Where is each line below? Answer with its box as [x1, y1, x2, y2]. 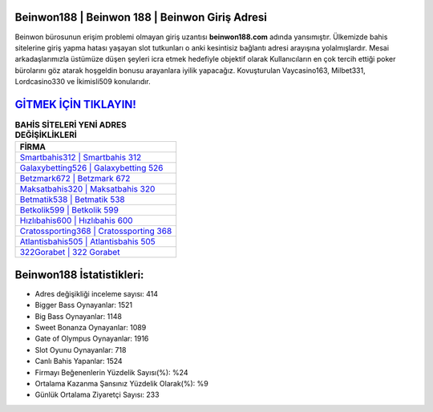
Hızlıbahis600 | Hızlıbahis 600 [19, 215, 133, 226]
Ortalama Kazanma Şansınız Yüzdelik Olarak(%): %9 [34, 379, 208, 388]
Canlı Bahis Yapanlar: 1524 [34, 357, 123, 366]
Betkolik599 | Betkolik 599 [19, 204, 119, 216]
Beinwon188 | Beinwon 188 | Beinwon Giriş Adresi [14, 10, 268, 24]
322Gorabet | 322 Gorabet [19, 247, 120, 258]
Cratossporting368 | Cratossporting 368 [19, 225, 172, 236]
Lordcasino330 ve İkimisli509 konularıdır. [14, 77, 152, 87]
